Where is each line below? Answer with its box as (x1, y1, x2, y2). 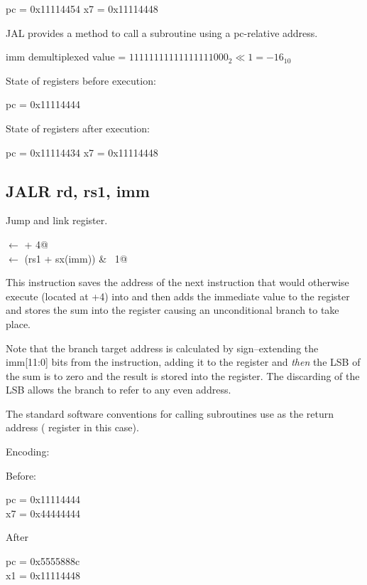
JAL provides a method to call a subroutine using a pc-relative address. (6, 25, 318, 40)
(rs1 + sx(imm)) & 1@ (24, 251, 128, 265)
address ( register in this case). (6, 420, 139, 435)
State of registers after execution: (6, 120, 150, 135)
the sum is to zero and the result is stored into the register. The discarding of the (6, 368, 360, 383)
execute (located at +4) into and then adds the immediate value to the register (6, 288, 350, 303)
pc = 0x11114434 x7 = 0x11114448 (6, 144, 158, 159)
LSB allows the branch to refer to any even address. (6, 382, 231, 397)
